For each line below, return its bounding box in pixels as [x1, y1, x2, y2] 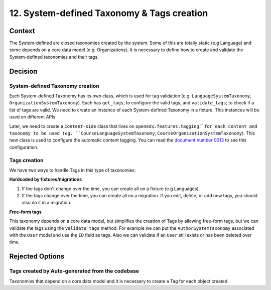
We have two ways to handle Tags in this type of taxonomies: [9, 167, 136, 173]
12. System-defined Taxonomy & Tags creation [9, 8, 208, 19]
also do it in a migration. [22, 200, 72, 206]
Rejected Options [9, 252, 65, 261]
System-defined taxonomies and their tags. [9, 54, 99, 60]
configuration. [9, 144, 39, 150]
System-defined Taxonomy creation [9, 82, 100, 89]
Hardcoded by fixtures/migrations [9, 176, 82, 183]
